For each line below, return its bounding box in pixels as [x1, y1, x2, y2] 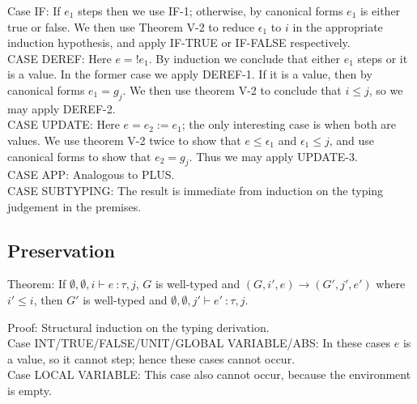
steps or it [357, 49, 408, 66]
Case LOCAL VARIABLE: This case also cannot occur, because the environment [7, 366, 411, 383]
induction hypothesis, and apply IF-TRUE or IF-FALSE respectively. [7, 34, 351, 51]
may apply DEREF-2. [7, 100, 116, 117]
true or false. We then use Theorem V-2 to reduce [7, 18, 255, 35]
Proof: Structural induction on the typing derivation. [7, 318, 270, 335]
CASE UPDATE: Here [7, 116, 120, 133]
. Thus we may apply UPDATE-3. [189, 147, 358, 164]
